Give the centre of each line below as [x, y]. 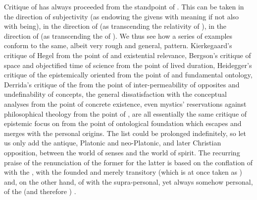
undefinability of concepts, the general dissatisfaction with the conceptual [115, 94]
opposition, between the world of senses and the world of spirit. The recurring [122, 152]
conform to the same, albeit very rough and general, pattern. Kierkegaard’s [118, 45]
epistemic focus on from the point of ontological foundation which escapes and [123, 123]
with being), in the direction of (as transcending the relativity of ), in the [115, 26]
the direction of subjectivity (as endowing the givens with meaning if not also [122, 16]
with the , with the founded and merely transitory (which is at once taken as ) [123, 172]
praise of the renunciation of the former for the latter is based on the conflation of [128, 162]
